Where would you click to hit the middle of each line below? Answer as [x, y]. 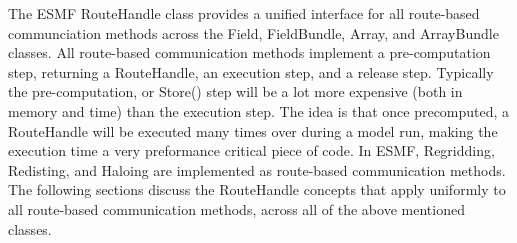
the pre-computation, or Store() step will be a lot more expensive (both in [235, 91]
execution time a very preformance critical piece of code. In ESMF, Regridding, [251, 150]
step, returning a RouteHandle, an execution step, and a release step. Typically [251, 71]
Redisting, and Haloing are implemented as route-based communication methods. [257, 169]
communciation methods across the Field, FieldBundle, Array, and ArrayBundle [253, 32]
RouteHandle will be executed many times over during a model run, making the [253, 130]
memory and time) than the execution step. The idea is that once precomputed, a [259, 110]
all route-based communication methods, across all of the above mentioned [236, 208]
